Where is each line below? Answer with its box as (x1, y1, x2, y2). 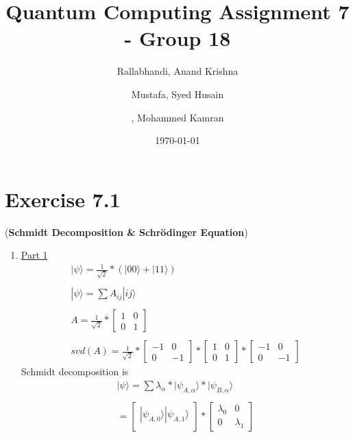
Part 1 (21, 248, 48, 262)
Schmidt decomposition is (21, 364, 129, 379)
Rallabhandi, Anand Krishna (117, 64, 238, 78)
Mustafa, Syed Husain (131, 86, 224, 101)
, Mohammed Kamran (131, 110, 224, 124)
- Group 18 (124, 24, 231, 52)
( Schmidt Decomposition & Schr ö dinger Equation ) (5, 224, 248, 239)
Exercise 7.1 (5, 185, 121, 213)
